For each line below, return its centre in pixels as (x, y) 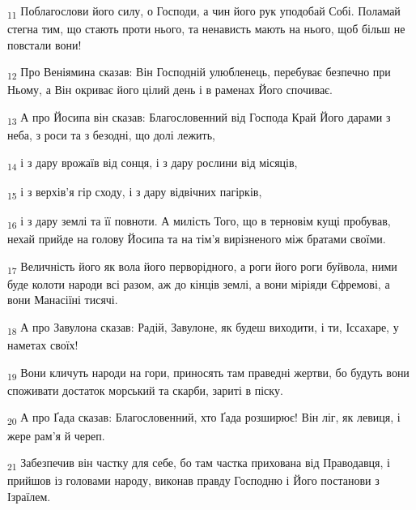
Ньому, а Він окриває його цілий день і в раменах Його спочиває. (170, 90)
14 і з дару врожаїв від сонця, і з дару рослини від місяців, (153, 163)
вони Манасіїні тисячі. (63, 300)
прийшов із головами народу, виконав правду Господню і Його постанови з (193, 480)
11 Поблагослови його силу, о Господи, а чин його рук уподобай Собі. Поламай (204, 12)
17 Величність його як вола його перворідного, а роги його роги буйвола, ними (202, 267)
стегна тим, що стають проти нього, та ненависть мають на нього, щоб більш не (206, 29)
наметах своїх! (43, 345)
